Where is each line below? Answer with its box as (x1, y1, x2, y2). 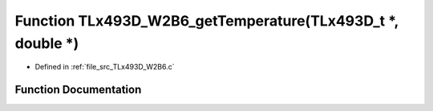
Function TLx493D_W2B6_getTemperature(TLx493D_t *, (14, 12, 399, 30)
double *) (14, 34, 79, 52)
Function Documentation (14, 83, 142, 97)
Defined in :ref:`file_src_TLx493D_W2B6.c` (34, 62, 176, 72)
